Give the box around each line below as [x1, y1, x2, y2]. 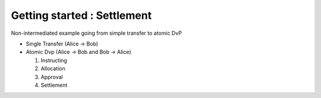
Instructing [40, 57, 68, 64]
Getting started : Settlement [11, 9, 152, 22]
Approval [40, 73, 64, 80]
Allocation [40, 65, 65, 72]
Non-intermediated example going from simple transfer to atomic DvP [11, 30, 182, 37]
